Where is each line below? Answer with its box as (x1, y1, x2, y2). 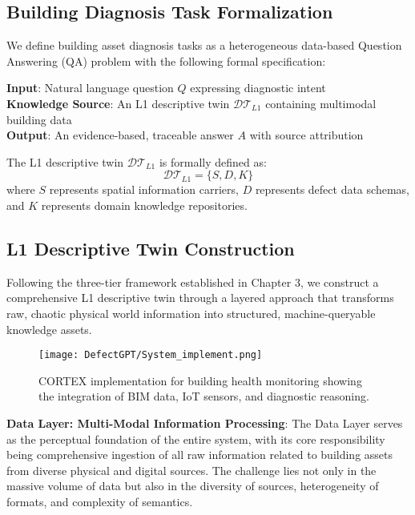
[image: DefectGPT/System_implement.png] (38, 349, 263, 361)
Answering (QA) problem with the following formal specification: (6, 52, 326, 69)
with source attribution (249, 127, 364, 143)
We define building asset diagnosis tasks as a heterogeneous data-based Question (6, 37, 402, 54)
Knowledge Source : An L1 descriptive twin (6, 95, 230, 111)
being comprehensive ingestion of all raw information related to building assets (6, 446, 393, 463)
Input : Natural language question (6, 79, 174, 96)
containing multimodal (265, 95, 377, 111)
